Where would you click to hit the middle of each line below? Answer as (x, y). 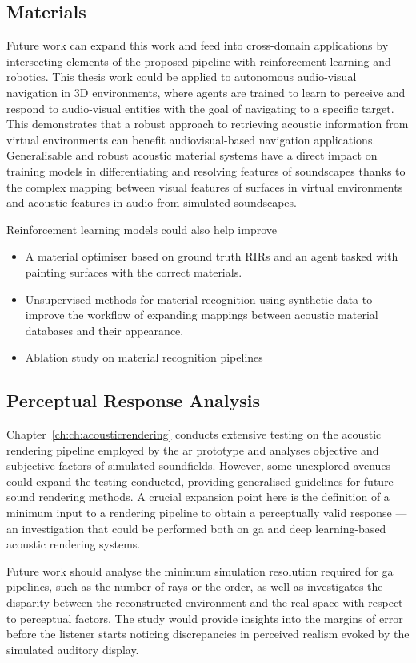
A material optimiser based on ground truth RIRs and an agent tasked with (212, 256)
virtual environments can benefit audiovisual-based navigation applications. (191, 139)
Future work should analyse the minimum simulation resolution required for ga (200, 570)
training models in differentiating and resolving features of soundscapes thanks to (206, 170)
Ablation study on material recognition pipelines (144, 357)
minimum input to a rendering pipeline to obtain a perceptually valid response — (207, 513)
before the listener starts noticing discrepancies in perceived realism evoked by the (208, 634)
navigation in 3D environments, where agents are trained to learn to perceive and (206, 92)
